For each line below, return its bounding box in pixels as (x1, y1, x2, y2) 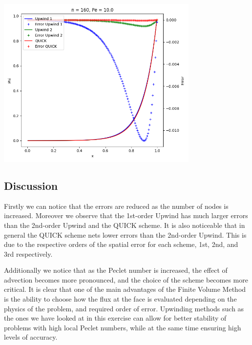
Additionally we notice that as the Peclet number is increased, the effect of (4, 265, 228, 275)
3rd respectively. (4, 248, 53, 259)
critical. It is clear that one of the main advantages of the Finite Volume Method (4, 284, 246, 294)
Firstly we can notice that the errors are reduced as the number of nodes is (4, 201, 229, 211)
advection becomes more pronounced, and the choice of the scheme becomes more (4, 274, 248, 284)
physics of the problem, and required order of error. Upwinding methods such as (4, 303, 244, 313)
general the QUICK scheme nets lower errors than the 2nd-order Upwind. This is (4, 229, 247, 240)
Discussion (4, 178, 58, 193)
